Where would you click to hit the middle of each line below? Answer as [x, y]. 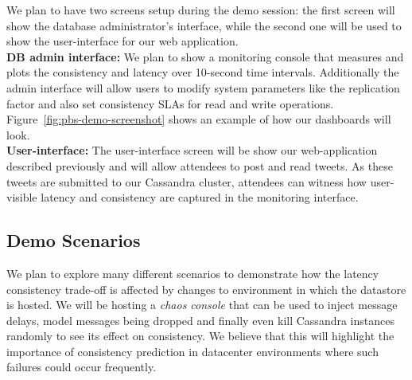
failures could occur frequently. [82, 367]
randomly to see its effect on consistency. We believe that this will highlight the [200, 336]
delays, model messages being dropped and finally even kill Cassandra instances [200, 320]
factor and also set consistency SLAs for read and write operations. [170, 103]
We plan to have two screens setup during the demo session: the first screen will [201, 10]
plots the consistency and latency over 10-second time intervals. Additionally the [203, 72]
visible [22, 197]
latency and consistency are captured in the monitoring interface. [200, 197]
